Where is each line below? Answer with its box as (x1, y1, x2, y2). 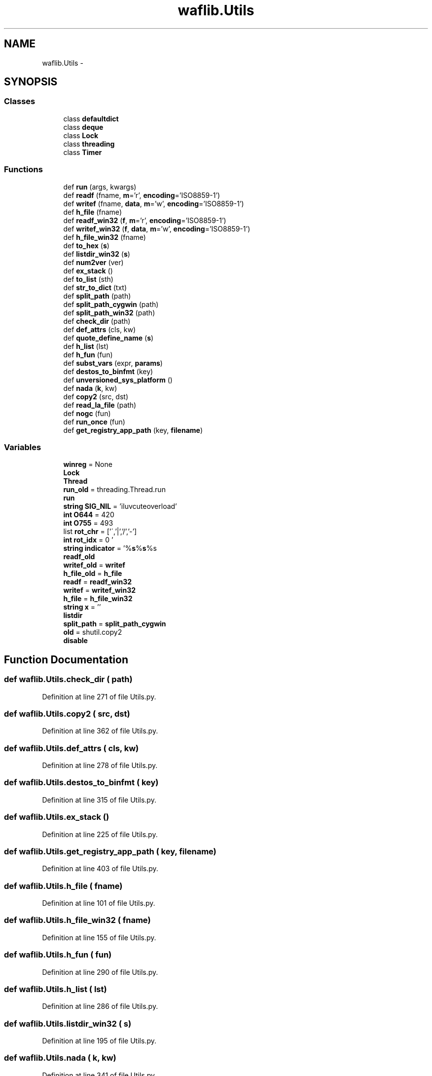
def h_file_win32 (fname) (63, 232, 146, 241)
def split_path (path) (63, 291, 131, 300)
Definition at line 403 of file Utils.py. (42, 864, 158, 873)
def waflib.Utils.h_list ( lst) (4, 984, 107, 994)
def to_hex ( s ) (63, 241, 109, 250)
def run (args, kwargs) (63, 182, 137, 191)
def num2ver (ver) (63, 258, 124, 267)
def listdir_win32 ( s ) (63, 249, 130, 258)
